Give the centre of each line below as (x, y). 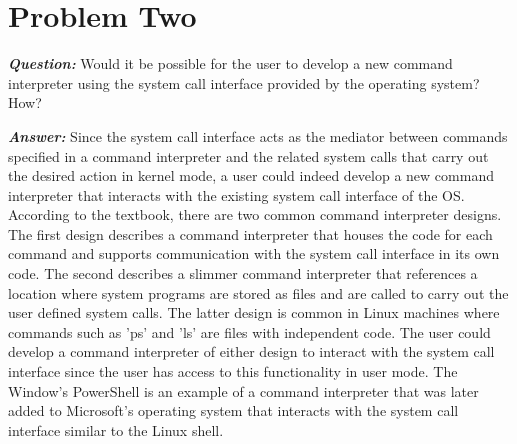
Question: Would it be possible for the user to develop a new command (230, 63)
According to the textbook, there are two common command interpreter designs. (255, 214)
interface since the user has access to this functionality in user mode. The (233, 371)
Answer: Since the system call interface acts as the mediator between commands (258, 135)
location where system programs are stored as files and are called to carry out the (258, 292)
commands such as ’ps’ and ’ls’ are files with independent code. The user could (249, 331)
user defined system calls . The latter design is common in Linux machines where (254, 312)
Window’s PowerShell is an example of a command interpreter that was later (243, 390)
